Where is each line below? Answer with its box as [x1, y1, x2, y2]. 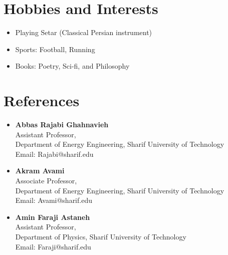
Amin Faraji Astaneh [15, 211, 90, 222]
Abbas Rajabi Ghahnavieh [15, 119, 109, 130]
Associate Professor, [15, 175, 77, 185]
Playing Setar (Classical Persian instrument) [15, 27, 152, 38]
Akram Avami [15, 165, 65, 176]
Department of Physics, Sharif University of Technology [15, 231, 186, 241]
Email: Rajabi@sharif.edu [15, 148, 94, 159]
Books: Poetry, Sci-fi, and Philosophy [15, 61, 130, 71]
